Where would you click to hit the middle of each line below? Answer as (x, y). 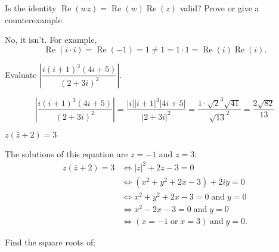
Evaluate (21, 74)
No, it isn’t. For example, (51, 40)
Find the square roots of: (50, 242)
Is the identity (31, 8)
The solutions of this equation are (66, 153)
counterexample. (35, 19)
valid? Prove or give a (219, 8)
